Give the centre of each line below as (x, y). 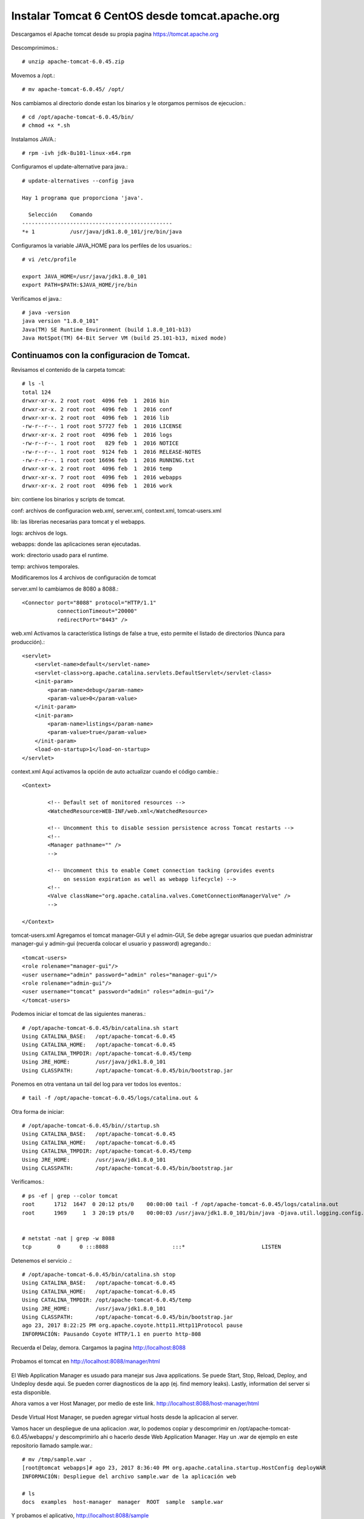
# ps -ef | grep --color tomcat (70, 1196)
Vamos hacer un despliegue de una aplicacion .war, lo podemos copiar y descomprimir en (124, 1428)
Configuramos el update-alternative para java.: (70, 166)
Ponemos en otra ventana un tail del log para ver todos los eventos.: (96, 1084)
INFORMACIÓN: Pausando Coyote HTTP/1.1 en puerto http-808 (112, 1334)
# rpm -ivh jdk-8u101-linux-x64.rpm (76, 153)
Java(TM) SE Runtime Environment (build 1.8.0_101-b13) (107, 329)
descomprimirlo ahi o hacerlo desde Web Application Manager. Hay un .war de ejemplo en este (179, 1437)
